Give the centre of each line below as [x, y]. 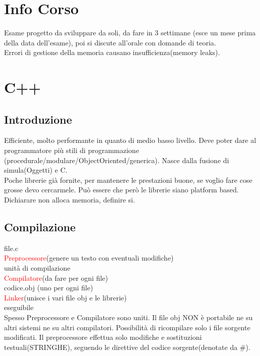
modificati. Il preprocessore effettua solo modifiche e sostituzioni [103, 337]
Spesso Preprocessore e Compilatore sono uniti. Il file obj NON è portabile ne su [128, 317]
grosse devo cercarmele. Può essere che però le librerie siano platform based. [121, 190]
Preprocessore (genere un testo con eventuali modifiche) [89, 258]
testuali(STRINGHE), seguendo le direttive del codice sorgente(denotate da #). [127, 347]
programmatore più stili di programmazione [72, 150]
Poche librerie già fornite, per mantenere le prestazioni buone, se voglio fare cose [128, 180]
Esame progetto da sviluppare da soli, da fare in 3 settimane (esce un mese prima [130, 33]
